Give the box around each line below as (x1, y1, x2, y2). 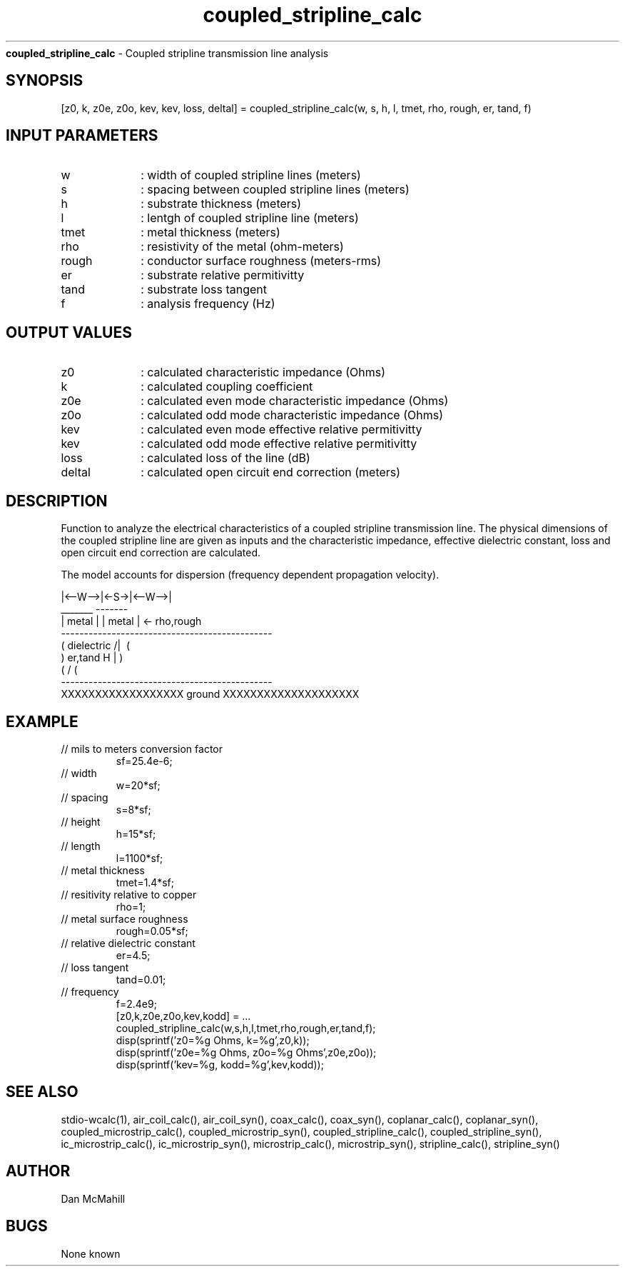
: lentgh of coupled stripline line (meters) (141, 211, 359, 226)
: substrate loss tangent (141, 282, 268, 297)
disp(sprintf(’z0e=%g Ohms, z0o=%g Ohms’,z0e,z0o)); (116, 1046, 377, 1058)
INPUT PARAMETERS (6, 126, 158, 145)
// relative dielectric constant (61, 936, 195, 949)
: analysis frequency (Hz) (141, 296, 275, 311)
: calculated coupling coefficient (141, 379, 313, 394)
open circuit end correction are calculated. (61, 546, 261, 559)
